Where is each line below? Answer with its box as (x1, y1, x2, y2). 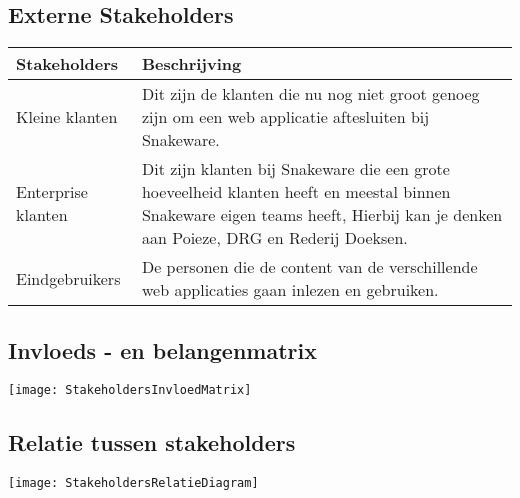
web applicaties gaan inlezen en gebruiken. (141, 278, 439, 302)
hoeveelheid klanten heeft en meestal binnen (141, 180, 451, 204)
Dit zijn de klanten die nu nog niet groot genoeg (141, 82, 480, 106)
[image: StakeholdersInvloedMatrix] (8, 383, 252, 398)
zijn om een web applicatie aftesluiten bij (141, 105, 430, 129)
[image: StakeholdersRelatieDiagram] (8, 476, 259, 491)
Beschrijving (141, 52, 242, 76)
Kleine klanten (16, 105, 118, 129)
